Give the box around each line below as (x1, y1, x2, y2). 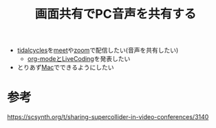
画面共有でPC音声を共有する (34, 6, 197, 22)
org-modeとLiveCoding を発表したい (27, 55, 131, 63)
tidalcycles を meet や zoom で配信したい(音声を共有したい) (17, 46, 179, 55)
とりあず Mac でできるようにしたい (17, 63, 115, 72)
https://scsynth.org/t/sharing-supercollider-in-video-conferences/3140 (7, 113, 209, 121)
